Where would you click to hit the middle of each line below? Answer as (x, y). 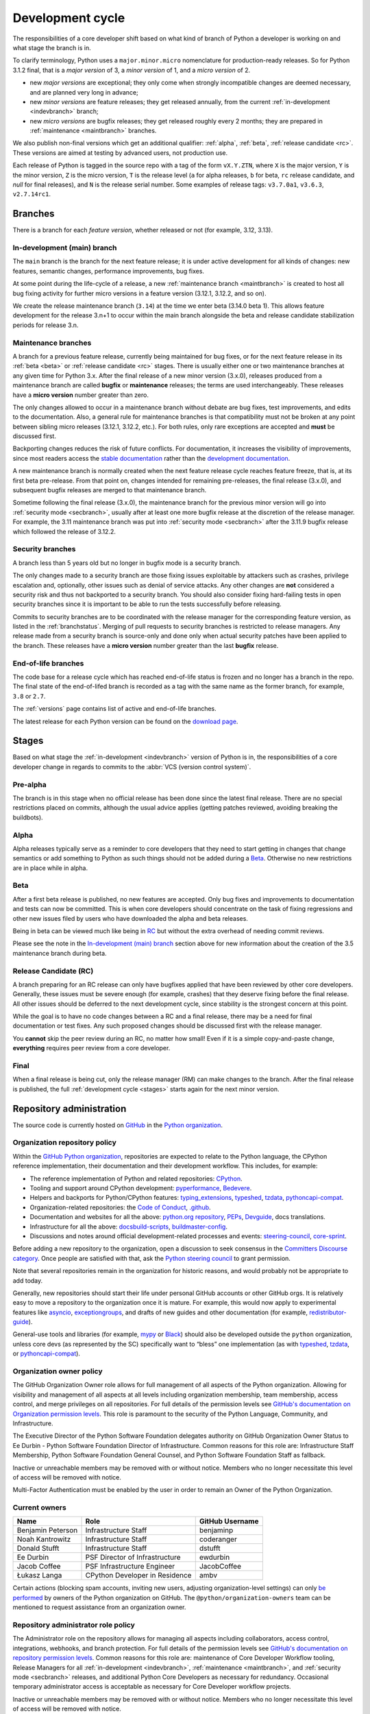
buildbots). (28, 817)
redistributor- (328, 1312)
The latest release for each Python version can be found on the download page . (125, 721)
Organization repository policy (64, 1143)
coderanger (218, 1539)
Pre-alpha (30, 784)
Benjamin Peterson (47, 1530)
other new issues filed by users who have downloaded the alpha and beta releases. (130, 918)
